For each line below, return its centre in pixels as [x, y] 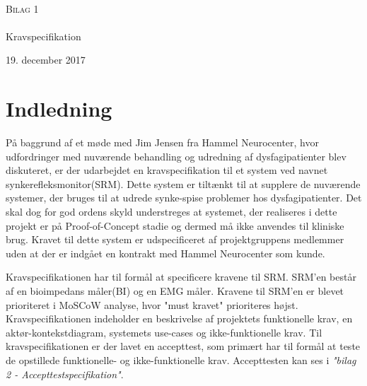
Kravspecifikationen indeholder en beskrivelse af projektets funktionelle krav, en [179, 318]
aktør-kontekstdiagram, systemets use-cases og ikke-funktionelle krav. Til [164, 332]
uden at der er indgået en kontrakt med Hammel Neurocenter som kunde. [165, 253]
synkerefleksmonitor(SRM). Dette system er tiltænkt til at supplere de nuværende [183, 183]
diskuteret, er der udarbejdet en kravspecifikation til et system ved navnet [167, 170]
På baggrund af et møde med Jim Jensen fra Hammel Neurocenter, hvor [163, 142]
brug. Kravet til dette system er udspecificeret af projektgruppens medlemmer [175, 239]
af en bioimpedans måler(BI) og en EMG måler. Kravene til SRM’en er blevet [175, 291]
